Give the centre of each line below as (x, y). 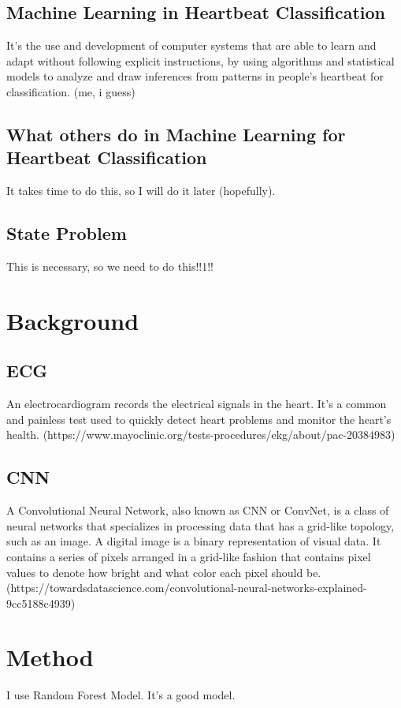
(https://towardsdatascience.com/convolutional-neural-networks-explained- (187, 588)
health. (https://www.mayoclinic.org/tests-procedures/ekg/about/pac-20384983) (201, 435)
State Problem (67, 233)
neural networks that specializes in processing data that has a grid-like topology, (200, 525)
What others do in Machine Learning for (176, 134)
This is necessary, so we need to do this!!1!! (110, 266)
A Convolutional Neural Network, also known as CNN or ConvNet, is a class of (198, 510)
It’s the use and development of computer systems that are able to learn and (191, 45)
